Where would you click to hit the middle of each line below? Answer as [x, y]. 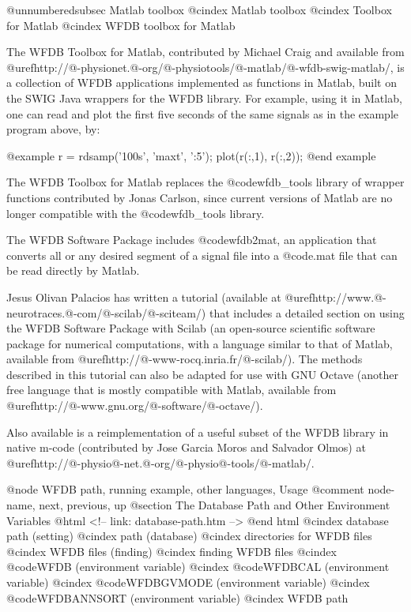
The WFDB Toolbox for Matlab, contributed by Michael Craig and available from [205, 52]
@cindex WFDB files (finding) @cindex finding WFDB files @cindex [172, 551]
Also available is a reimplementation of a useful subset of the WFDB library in [198, 432]
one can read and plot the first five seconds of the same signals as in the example [203, 113]
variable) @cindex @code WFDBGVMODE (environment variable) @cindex [188, 582]
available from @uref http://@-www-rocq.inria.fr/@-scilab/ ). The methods [185, 359]
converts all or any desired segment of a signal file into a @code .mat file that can [202, 255]
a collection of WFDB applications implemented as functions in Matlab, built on [202, 83]
